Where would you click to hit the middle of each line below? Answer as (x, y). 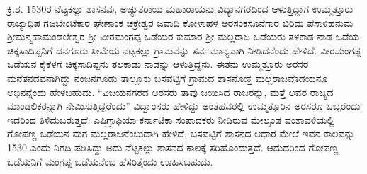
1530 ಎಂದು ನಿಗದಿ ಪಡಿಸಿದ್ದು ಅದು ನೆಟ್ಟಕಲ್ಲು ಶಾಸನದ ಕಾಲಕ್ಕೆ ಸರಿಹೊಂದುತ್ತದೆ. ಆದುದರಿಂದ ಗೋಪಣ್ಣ (173, 147)
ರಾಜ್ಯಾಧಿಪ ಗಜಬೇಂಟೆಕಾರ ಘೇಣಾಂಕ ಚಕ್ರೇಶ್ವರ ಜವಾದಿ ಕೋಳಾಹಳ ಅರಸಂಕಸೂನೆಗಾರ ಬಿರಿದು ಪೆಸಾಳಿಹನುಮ (180, 22)
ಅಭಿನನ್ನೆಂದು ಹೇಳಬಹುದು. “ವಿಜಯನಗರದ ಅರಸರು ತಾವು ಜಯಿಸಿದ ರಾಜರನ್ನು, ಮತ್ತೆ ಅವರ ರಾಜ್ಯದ (170, 92)
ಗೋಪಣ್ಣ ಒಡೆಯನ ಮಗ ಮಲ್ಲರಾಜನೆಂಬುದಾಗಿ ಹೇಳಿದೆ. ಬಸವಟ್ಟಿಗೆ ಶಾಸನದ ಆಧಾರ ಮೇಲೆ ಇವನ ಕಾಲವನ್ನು (181, 133)
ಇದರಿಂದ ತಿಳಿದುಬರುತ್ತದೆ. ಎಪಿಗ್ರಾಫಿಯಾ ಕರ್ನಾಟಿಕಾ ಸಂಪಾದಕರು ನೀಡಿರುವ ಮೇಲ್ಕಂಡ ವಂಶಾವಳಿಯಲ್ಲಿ (171, 119)
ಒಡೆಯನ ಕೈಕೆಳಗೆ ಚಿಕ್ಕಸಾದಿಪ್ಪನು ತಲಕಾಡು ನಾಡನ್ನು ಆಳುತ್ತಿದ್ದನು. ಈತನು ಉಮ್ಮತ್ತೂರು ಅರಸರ (158, 64)
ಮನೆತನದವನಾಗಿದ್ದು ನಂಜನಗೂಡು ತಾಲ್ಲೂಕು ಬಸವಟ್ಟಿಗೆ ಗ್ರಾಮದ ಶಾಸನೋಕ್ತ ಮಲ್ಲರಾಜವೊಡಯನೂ (168, 77)
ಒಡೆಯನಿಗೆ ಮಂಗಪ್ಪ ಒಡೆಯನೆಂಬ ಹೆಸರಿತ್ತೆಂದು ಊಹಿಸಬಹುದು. (110, 161)
